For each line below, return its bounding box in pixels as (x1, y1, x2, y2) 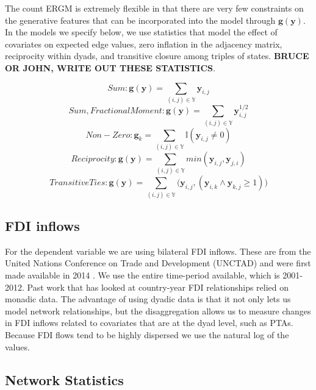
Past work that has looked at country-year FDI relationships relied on (27, 280, 289, 293)
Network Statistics (5, 370, 124, 389)
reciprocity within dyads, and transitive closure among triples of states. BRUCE (5, 49, 309, 62)
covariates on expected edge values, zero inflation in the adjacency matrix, (5, 37, 282, 50)
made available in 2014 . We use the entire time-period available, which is (5, 269, 280, 282)
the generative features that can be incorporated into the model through (5, 13, 276, 26)
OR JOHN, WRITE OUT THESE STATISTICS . (5, 61, 215, 74)
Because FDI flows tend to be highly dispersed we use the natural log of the (5, 328, 289, 341)
